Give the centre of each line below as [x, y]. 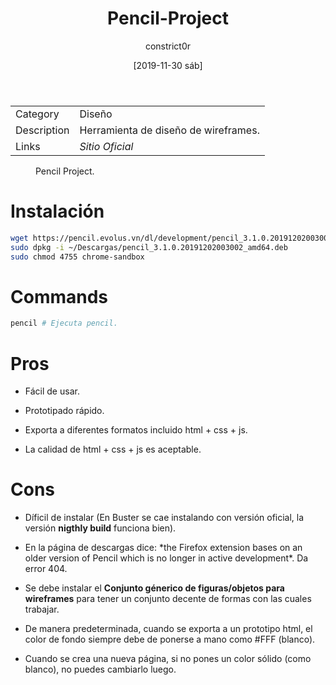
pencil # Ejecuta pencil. [64, 323]
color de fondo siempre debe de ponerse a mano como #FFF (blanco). [170, 639]
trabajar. [42, 609]
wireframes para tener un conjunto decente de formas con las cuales [168, 599]
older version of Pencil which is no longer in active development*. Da [166, 558]
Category [37, 114]
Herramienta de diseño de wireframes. [169, 130]
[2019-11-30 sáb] [168, 65]
